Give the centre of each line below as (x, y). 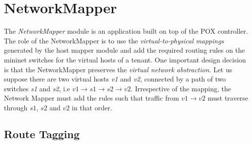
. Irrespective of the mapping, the (181, 88)
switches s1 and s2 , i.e (37, 88)
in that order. (92, 107)
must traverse (228, 98)
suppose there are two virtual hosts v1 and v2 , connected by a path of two (115, 79)
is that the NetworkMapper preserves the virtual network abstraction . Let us (118, 69)
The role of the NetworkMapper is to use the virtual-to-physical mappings (114, 40)
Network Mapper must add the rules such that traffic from (92, 98)
